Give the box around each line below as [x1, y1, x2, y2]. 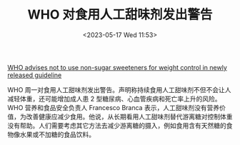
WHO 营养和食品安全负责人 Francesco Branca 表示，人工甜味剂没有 [7, 103, 207, 111]
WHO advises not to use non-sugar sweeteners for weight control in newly [7, 63, 227, 71]
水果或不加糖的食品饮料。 [19, 130, 95, 139]
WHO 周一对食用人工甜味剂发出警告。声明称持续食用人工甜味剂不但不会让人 [7, 85, 231, 94]
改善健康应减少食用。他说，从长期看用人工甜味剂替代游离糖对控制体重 [26, 112, 233, 121]
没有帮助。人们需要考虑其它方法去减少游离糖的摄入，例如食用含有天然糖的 [7, 121, 226, 129]
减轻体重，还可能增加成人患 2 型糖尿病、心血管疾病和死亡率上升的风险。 [7, 94, 221, 103]
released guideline [7, 71, 62, 79]
